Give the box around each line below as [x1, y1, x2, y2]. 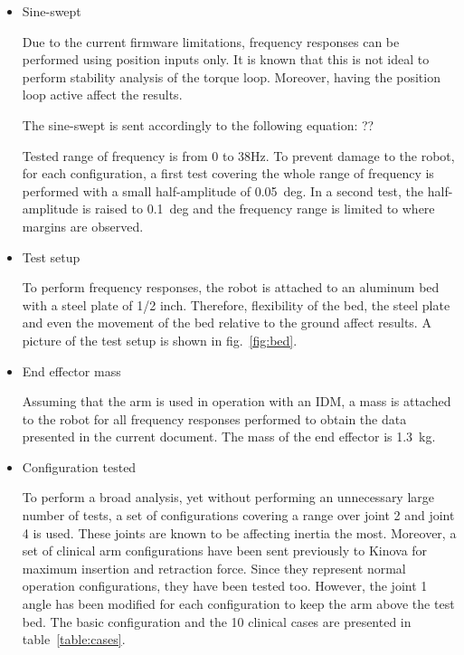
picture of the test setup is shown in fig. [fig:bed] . [22, 330, 298, 349]
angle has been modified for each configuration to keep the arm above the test [22, 594, 455, 613]
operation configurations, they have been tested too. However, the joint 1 [22, 576, 428, 595]
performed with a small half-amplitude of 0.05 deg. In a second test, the [22, 181, 424, 200]
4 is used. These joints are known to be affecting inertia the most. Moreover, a [22, 523, 457, 542]
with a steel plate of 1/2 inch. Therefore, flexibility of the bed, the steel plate [22, 295, 450, 314]
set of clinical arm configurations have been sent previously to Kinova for [22, 541, 428, 560]
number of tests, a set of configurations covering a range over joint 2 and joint [22, 506, 455, 525]
